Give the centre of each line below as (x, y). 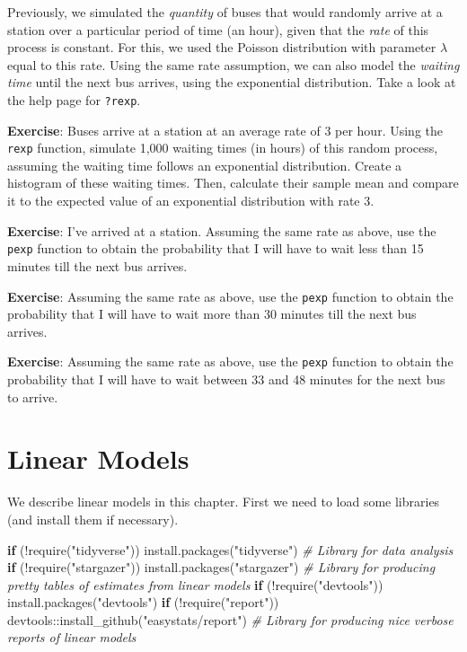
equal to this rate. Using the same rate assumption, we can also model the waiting (233, 64)
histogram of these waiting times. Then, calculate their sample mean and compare (233, 183)
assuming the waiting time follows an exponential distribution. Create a (205, 165)
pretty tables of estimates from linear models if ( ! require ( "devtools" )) (195, 584)
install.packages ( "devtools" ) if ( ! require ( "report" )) (143, 602)
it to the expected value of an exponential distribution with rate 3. (191, 201)
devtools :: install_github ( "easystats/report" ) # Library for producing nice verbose (230, 619)
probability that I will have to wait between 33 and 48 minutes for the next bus (226, 379)
